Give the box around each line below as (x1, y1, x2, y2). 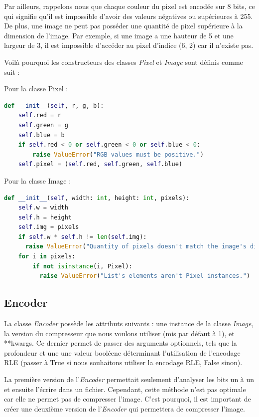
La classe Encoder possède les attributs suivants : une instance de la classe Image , (4, 318, 254, 329)
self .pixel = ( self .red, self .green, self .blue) (18, 161, 183, 168)
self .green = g (18, 121, 68, 129)
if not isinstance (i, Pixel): (32, 262, 132, 270)
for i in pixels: (18, 253, 76, 260)
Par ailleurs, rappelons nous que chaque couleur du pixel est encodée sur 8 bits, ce (4, 1, 255, 11)
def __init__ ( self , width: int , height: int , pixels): (4, 194, 190, 202)
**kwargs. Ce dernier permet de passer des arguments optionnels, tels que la (4, 338, 237, 348)
